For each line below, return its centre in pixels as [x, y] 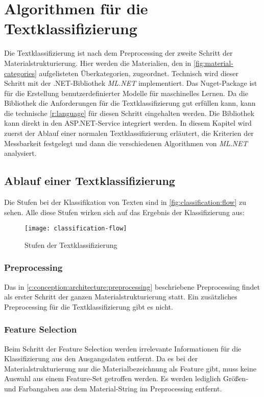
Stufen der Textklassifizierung [71, 244]
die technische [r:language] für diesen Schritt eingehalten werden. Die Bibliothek [129, 113]
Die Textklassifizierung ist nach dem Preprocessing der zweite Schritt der [118, 53]
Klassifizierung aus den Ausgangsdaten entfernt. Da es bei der [101, 358]
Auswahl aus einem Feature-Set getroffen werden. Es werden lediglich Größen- [126, 378]
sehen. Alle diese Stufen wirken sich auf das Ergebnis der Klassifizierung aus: [124, 212]
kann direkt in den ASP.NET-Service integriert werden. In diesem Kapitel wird [128, 123]
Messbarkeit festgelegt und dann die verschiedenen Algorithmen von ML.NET [126, 143]
